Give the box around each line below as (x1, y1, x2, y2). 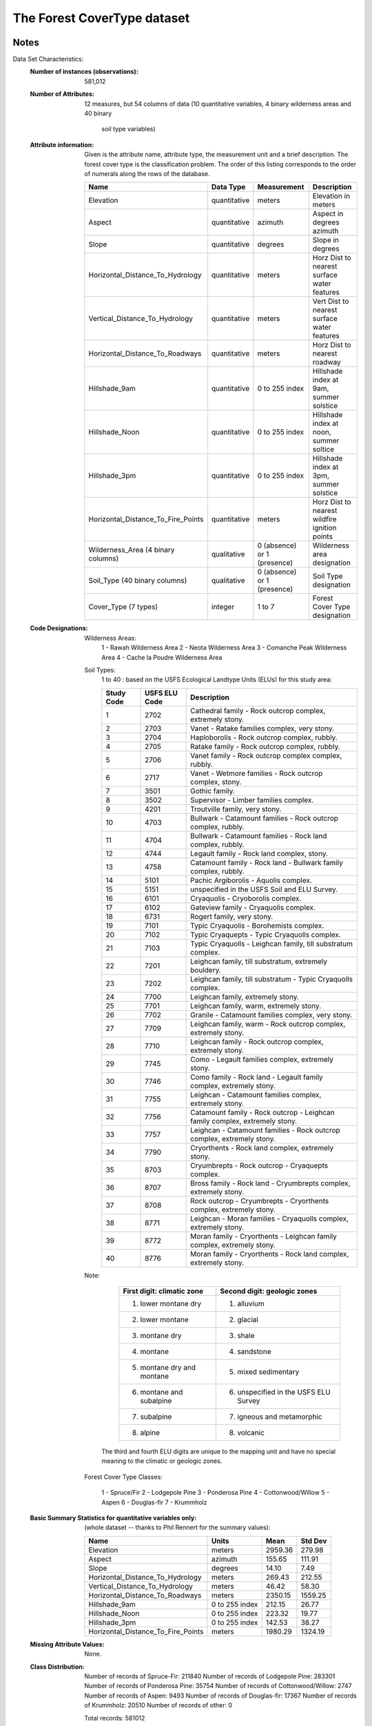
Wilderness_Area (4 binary (88, 545, 175, 555)
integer (211, 602, 235, 612)
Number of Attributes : (30, 90, 94, 98)
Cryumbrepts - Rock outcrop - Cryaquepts (190, 1161, 329, 1170)
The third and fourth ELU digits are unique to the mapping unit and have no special (101, 1447, 336, 1456)
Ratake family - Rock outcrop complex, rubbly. (190, 741, 340, 751)
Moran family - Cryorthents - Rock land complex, (190, 1249, 349, 1259)
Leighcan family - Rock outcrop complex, (190, 1036, 324, 1046)
